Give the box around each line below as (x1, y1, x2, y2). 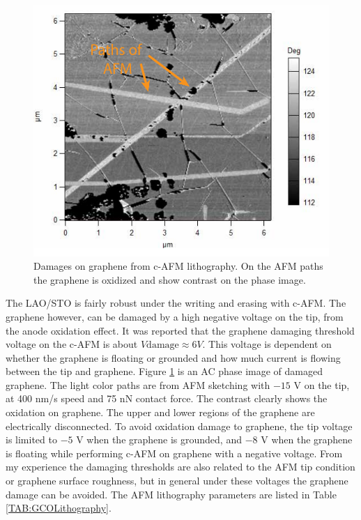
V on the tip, (293, 377, 350, 392)
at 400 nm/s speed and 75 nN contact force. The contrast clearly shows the (6, 391, 328, 406)
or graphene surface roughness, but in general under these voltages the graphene (6, 473, 348, 488)
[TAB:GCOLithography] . (6, 500, 112, 515)
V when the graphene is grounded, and (76, 432, 242, 447)
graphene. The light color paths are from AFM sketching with (6, 377, 270, 392)
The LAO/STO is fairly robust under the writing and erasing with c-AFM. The (6, 296, 346, 310)
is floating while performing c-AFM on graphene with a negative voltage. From (6, 445, 343, 460)
